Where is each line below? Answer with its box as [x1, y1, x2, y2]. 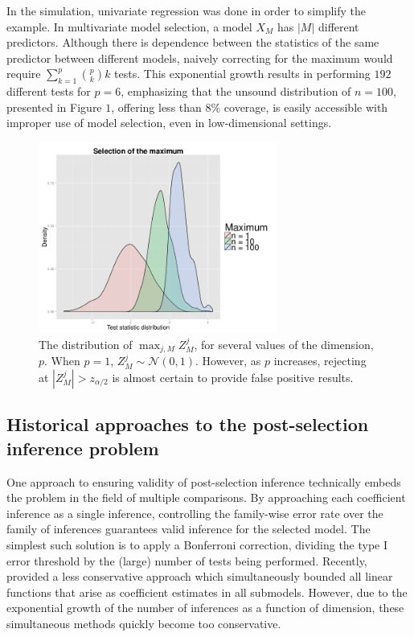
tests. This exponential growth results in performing [114, 65, 371, 82]
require [6, 65, 41, 82]
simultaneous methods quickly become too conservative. [6, 614, 281, 631]
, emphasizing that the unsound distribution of [121, 83, 351, 100]
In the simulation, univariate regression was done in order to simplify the [6, 2, 367, 18]
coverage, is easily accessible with [223, 98, 388, 115]
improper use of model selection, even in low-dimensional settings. [6, 114, 332, 131]
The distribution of [39, 335, 133, 352]
